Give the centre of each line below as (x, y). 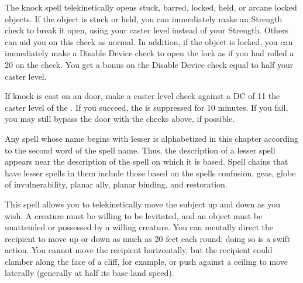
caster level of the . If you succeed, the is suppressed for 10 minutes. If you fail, (147, 107)
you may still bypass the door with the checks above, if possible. (120, 119)
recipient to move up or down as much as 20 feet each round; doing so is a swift (148, 238)
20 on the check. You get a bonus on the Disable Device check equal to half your (149, 64)
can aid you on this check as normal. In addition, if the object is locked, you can (149, 41)
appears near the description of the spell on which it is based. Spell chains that (147, 161)
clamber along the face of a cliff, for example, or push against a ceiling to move (147, 261)
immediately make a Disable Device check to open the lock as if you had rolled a (149, 53)
